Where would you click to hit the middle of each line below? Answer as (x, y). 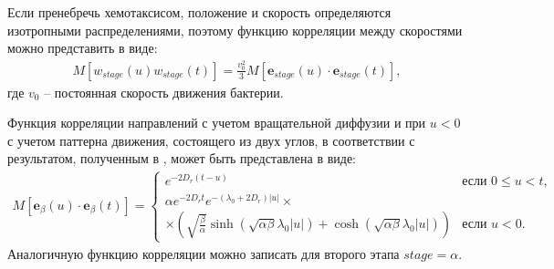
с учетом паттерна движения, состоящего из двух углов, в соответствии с (211, 140)
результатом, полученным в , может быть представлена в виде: (182, 158)
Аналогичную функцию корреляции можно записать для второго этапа (204, 253)
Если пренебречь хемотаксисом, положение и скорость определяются (199, 12)
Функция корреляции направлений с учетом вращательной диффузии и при (217, 123)
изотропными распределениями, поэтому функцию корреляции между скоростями (235, 30)
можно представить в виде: (83, 48)
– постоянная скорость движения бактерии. (164, 92)
